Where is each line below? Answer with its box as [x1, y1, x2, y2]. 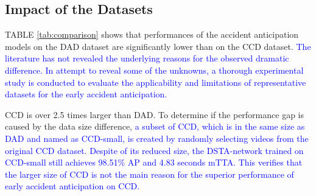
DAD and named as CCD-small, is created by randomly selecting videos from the [5, 131, 309, 144]
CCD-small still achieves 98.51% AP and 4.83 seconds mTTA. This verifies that [5, 156, 303, 169]
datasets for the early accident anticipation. [5, 88, 167, 100]
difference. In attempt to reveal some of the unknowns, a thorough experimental [5, 63, 304, 76]
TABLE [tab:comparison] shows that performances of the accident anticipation [5, 28, 299, 41]
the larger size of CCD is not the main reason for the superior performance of [5, 167, 294, 180]
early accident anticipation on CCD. [5, 180, 140, 192]
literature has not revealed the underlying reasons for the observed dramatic [5, 52, 289, 65]
